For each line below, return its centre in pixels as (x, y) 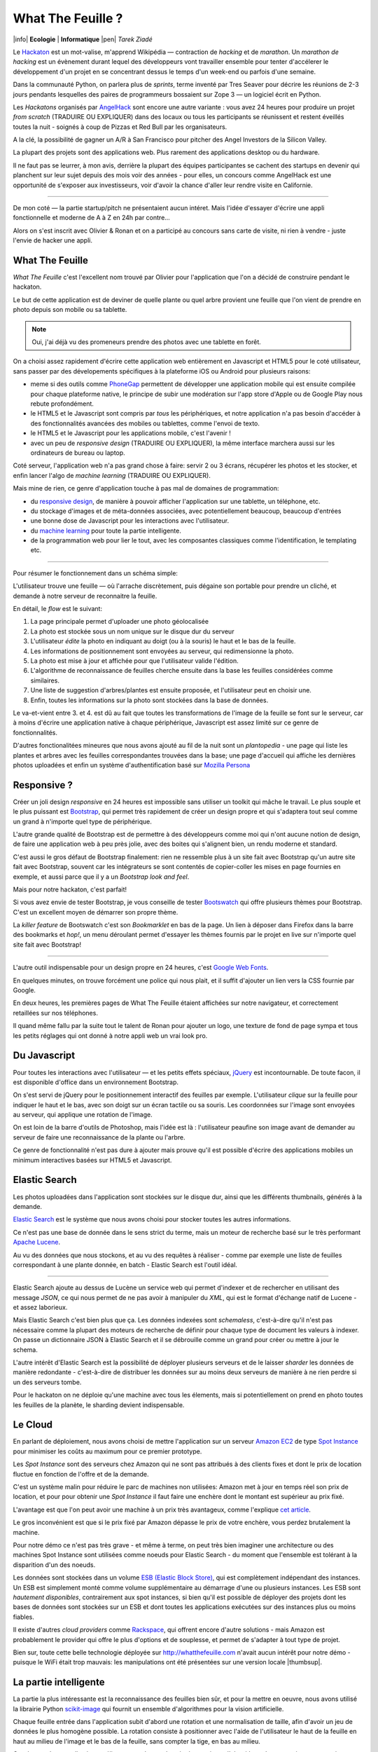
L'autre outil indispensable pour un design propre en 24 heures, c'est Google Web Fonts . (141, 968)
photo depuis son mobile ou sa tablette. (70, 310)
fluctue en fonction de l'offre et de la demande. (81, 1474)
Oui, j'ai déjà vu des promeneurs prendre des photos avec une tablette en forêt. (147, 342)
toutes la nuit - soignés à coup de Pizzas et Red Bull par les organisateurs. (120, 127)
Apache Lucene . (37, 1242)
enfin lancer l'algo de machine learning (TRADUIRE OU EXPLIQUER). (112, 475)
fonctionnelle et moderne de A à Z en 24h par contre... (92, 218)
